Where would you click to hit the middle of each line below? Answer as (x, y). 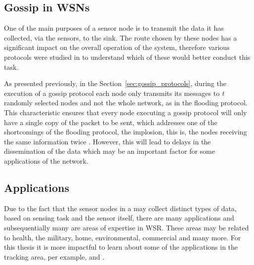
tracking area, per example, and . (54, 256)
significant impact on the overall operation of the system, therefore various (117, 47)
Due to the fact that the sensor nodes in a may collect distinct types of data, (120, 208)
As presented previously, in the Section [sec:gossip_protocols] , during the (115, 83)
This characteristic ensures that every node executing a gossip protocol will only (126, 112)
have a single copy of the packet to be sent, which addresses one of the (111, 122)
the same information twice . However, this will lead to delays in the (107, 141)
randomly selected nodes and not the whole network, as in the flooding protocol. (126, 103)
